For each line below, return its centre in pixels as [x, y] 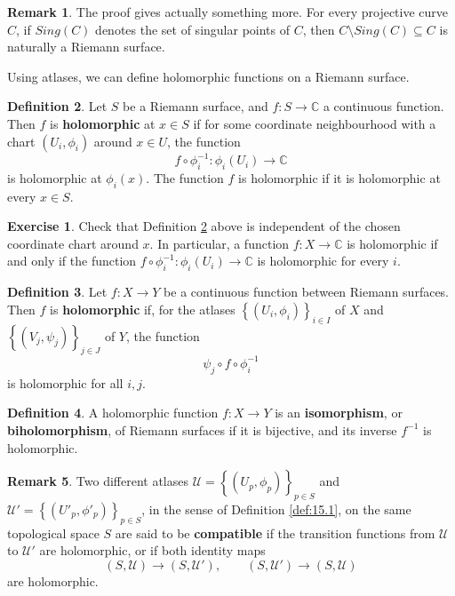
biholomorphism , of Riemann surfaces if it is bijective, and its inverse [202, 429]
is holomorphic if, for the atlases [143, 309]
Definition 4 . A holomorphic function [113, 413]
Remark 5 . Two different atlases [98, 481]
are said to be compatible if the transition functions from [275, 532]
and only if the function [72, 261]
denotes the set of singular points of [193, 29]
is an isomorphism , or [339, 413]
